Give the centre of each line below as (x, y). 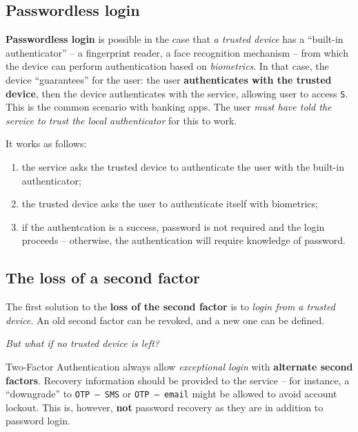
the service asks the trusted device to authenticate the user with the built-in (183, 167)
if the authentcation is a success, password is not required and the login (173, 226)
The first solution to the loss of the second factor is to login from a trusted (170, 307)
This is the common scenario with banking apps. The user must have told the (169, 107)
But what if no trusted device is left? (82, 343)
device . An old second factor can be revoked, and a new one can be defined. (165, 320)
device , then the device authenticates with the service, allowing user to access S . (177, 93)
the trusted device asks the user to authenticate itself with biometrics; (170, 204)
